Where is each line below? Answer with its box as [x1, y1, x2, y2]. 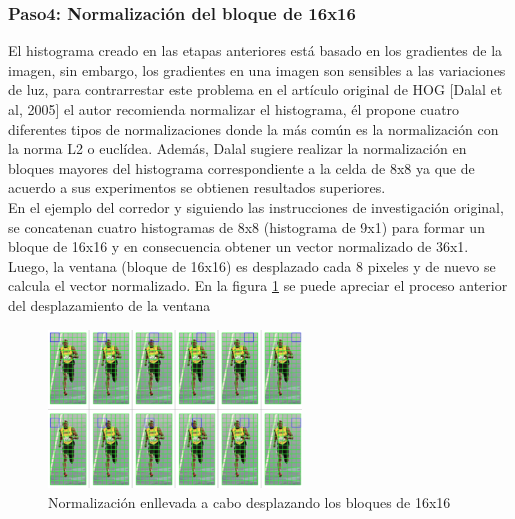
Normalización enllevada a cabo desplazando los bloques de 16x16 [48, 491, 451, 512]
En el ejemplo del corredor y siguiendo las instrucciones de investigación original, [8, 196, 504, 217]
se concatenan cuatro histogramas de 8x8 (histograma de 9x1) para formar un [8, 216, 485, 237]
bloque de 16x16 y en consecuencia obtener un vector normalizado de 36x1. [8, 236, 469, 257]
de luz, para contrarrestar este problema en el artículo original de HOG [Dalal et [8, 79, 503, 100]
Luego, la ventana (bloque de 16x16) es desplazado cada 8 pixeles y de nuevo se [8, 255, 496, 276]
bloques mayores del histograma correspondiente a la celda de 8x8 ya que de [8, 157, 475, 178]
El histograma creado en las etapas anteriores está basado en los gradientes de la [8, 40, 503, 61]
